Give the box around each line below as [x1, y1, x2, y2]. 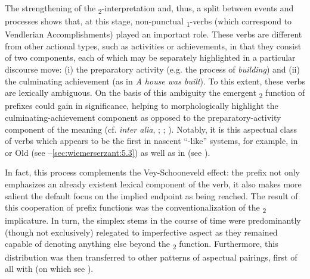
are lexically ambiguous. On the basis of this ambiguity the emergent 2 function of [5, 86, 305, 101]
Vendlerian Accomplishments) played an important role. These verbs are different [5, 28, 302, 40]
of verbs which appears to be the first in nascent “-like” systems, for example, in [5, 134, 298, 147]
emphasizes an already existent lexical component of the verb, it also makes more [5, 177, 302, 190]
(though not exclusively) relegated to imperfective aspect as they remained [5, 225, 278, 238]
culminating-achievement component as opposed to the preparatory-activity [5, 111, 281, 123]
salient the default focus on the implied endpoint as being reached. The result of [5, 189, 298, 202]
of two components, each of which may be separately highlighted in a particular [5, 51, 296, 64]
